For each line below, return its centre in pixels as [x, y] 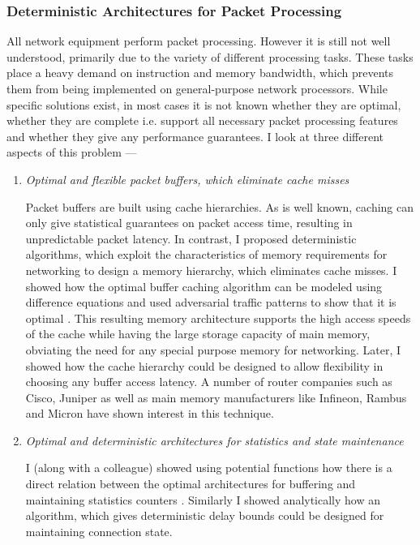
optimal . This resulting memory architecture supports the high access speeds [218, 318]
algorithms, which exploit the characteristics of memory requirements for [206, 254]
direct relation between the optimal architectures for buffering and [191, 484]
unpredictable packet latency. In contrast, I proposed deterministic [191, 238]
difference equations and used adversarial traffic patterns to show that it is [211, 302]
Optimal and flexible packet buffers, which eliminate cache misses [187, 179]
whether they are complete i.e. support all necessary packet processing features [202, 120]
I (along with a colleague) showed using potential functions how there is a [209, 468]
